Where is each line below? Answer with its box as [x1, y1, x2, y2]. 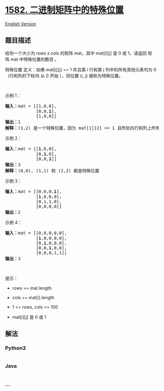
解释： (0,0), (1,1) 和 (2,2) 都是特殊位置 [5, 168, 100, 173]
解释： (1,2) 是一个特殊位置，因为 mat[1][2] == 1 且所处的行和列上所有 [5, 125, 160, 131]
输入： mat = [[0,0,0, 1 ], [5, 188, 62, 194]
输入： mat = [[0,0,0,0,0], [5, 230, 67, 236]
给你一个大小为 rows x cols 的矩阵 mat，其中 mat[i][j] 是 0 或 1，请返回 [5, 50, 147, 56]
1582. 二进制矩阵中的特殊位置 [5, 4, 124, 16]
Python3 [5, 345, 26, 351]
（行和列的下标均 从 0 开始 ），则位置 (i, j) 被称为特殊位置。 [5, 73, 123, 79]
